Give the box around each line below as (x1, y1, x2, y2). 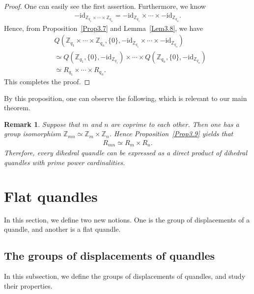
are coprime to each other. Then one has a (111, 119, 239, 129)
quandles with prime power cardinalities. (4, 157, 125, 168)
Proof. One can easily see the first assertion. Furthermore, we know (4, 1, 206, 11)
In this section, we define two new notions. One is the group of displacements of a (4, 214, 250, 224)
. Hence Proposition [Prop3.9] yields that (109, 128, 233, 139)
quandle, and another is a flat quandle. (4, 224, 121, 234)
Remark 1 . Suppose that (4, 119, 80, 129)
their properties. (4, 280, 53, 291)
